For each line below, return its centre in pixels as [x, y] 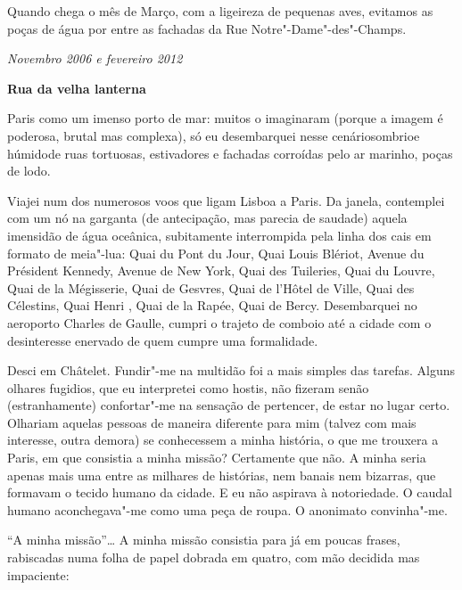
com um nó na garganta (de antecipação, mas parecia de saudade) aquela [207, 218]
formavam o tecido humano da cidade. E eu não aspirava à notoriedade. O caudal [230, 492]
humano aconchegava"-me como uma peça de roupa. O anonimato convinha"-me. [227, 509]
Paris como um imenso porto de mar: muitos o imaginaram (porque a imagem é [225, 118]
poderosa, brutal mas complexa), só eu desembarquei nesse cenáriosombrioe [214, 135]
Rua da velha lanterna [77, 88]
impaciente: [38, 574]
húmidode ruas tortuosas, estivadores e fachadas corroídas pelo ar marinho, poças [230, 153]
